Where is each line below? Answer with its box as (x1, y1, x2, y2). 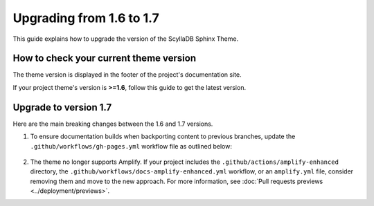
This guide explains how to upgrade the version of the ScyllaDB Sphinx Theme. (12, 35, 239, 43)
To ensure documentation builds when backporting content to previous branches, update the (30, 132, 296, 141)
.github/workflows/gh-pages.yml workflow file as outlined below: (30, 142, 232, 150)
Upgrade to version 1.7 (12, 101, 112, 113)
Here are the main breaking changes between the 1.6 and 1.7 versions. (12, 120, 213, 128)
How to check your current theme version (12, 53, 197, 64)
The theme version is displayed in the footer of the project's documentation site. (12, 71, 242, 79)
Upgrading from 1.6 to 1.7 (12, 10, 159, 26)
